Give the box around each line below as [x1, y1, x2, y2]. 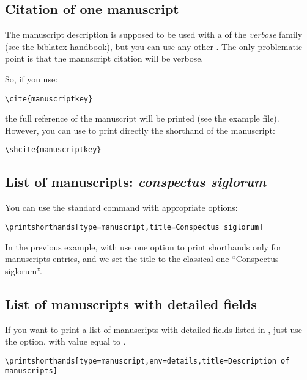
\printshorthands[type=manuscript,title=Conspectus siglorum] [5, 222, 264, 232]
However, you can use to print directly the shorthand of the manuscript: [5, 123, 275, 136]
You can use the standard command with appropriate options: [5, 201, 238, 214]
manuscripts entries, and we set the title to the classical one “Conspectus [5, 252, 279, 265]
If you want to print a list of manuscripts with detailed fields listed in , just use [5, 323, 302, 335]
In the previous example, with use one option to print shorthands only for [5, 240, 282, 253]
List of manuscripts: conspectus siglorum [5, 172, 267, 191]
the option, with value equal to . [5, 335, 126, 348]
